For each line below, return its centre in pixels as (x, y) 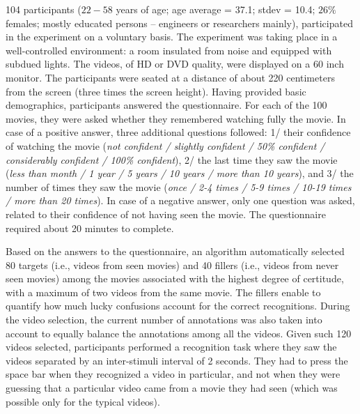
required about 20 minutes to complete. (90, 228)
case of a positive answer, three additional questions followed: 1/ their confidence (178, 132)
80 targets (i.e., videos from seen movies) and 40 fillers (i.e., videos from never (172, 264)
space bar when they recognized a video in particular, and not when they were (173, 374)
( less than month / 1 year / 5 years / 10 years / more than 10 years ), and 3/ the (180, 173)
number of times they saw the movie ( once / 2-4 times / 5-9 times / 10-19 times (179, 186)
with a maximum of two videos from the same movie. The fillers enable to (163, 292)
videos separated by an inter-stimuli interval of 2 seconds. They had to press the (177, 360)
